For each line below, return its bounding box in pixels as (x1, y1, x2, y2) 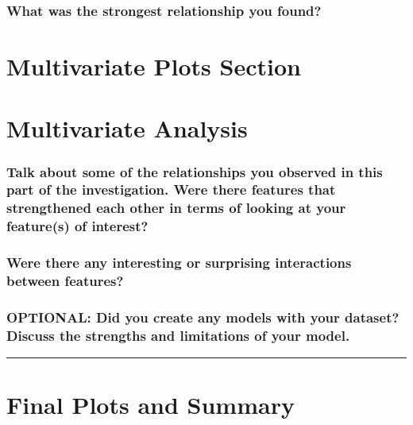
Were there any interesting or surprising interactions (6, 253, 352, 272)
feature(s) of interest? (6, 216, 149, 236)
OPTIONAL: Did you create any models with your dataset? (6, 307, 399, 326)
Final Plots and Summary (6, 388, 295, 421)
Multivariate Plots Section (6, 50, 301, 83)
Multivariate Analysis (6, 112, 248, 145)
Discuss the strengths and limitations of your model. (6, 325, 350, 345)
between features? (6, 271, 124, 291)
